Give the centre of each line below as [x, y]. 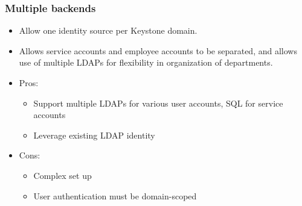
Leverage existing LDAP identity [94, 135]
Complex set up [63, 175]
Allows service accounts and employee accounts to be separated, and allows [158, 50]
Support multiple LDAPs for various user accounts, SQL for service [158, 103]
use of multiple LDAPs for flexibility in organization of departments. [146, 62]
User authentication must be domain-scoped [115, 195]
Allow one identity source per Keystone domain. [108, 30]
